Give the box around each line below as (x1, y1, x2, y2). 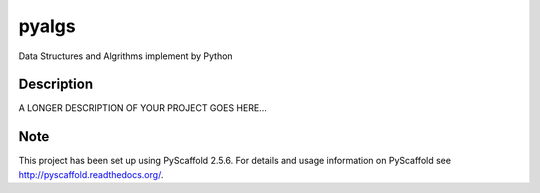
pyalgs (18, 15, 76, 37)
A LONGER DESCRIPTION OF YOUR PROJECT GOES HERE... (18, 102, 267, 114)
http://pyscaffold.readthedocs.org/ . (18, 168, 164, 180)
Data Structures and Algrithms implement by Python (18, 50, 234, 62)
